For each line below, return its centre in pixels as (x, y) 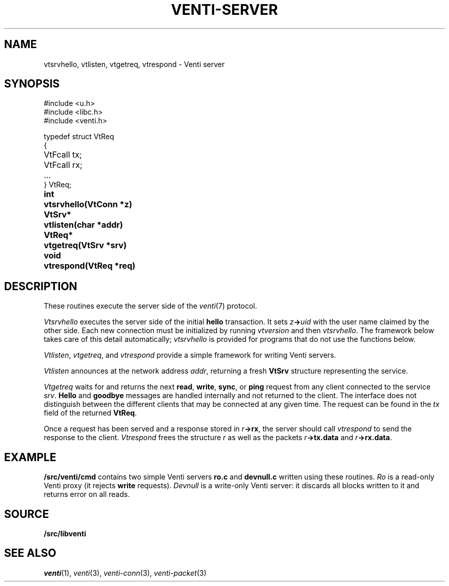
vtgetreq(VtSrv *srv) (85, 245)
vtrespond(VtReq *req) (89, 266)
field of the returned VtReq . (90, 413)
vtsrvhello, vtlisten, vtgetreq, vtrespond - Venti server (134, 64)
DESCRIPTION (41, 286)
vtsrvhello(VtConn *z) (88, 204)
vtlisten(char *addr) (83, 225)
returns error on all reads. (87, 494)
